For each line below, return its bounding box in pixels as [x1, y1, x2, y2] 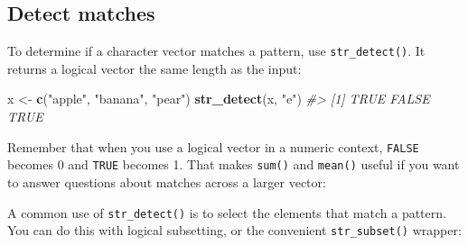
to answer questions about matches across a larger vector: [7, 172, 326, 191]
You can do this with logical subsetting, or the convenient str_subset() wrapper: [7, 221, 462, 240]
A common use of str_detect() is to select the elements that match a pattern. [7, 203, 446, 222]
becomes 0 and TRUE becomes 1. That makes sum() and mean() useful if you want [7, 155, 460, 174]
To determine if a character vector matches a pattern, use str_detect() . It [7, 41, 426, 60]
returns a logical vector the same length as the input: [7, 59, 302, 77]
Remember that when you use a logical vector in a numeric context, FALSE [7, 137, 419, 156]
